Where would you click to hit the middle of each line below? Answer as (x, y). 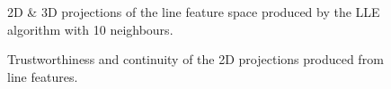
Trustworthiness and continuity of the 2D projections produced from (195, 59)
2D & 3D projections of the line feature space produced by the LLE (194, 12)
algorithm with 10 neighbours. (90, 29)
